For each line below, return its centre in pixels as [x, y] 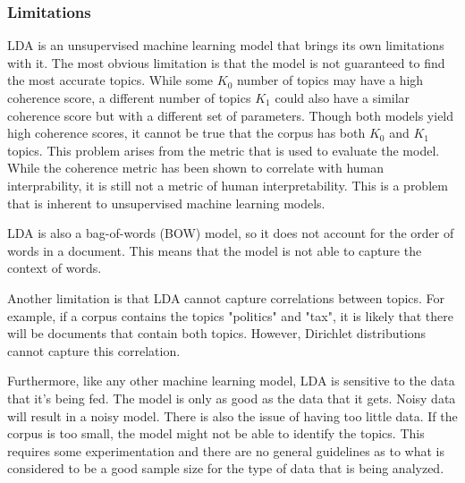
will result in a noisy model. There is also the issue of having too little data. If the [232, 415]
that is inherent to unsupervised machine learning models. [166, 203]
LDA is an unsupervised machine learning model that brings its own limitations [226, 45]
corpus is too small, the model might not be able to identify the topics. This [216, 433]
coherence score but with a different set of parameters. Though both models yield [231, 115]
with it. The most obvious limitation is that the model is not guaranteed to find [226, 62]
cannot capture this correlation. [94, 350]
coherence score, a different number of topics [129, 97]
